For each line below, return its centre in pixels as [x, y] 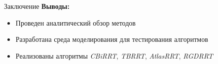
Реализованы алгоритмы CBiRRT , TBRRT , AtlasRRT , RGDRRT [114, 55]
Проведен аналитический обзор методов [75, 22]
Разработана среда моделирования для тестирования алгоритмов [112, 39]
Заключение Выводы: [37, 6]
